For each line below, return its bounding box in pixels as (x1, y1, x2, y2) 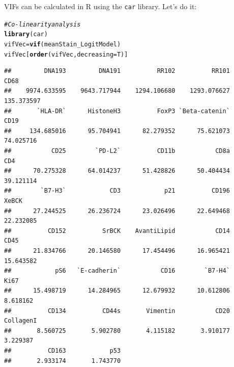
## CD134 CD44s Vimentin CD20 (4, 307, 230, 314)
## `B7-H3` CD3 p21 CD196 (4, 187, 230, 195)
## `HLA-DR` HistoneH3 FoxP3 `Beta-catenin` (4, 107, 230, 115)
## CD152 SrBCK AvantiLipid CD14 (4, 227, 230, 234)
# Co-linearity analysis (4, 20, 81, 28)
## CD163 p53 (4, 347, 121, 354)
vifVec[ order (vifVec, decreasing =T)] (4, 50, 128, 58)
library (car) (4, 31, 48, 38)
